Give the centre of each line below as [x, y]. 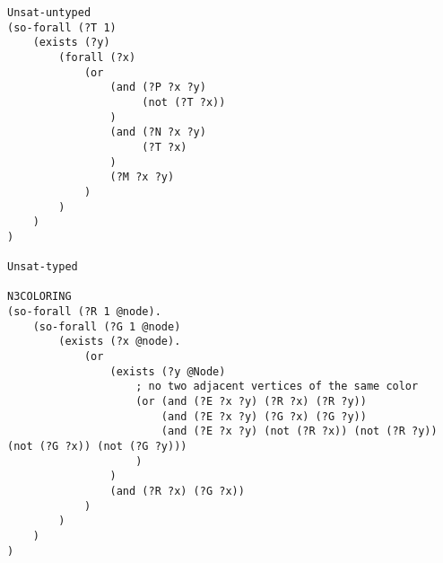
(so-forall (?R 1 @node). [84, 312]
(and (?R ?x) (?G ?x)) [177, 491]
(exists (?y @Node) [168, 371]
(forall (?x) [97, 57]
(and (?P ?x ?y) [158, 88]
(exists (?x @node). [120, 342]
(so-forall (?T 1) [62, 27]
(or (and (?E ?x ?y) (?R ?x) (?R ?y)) [251, 402]
